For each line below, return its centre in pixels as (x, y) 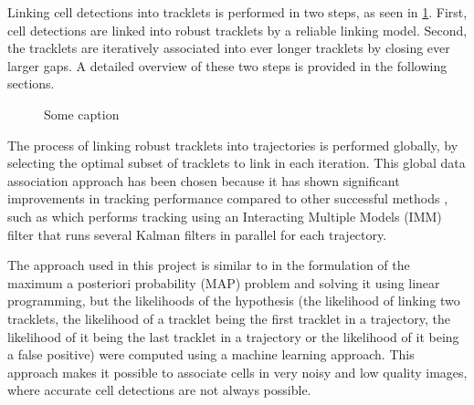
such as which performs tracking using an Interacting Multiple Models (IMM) (225, 216)
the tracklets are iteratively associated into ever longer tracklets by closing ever (229, 48)
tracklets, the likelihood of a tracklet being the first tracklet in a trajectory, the (229, 318)
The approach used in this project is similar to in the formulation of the (209, 265)
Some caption (82, 114)
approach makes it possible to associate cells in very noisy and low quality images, (237, 372)
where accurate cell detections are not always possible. (159, 390)
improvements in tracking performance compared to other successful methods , (228, 198)
